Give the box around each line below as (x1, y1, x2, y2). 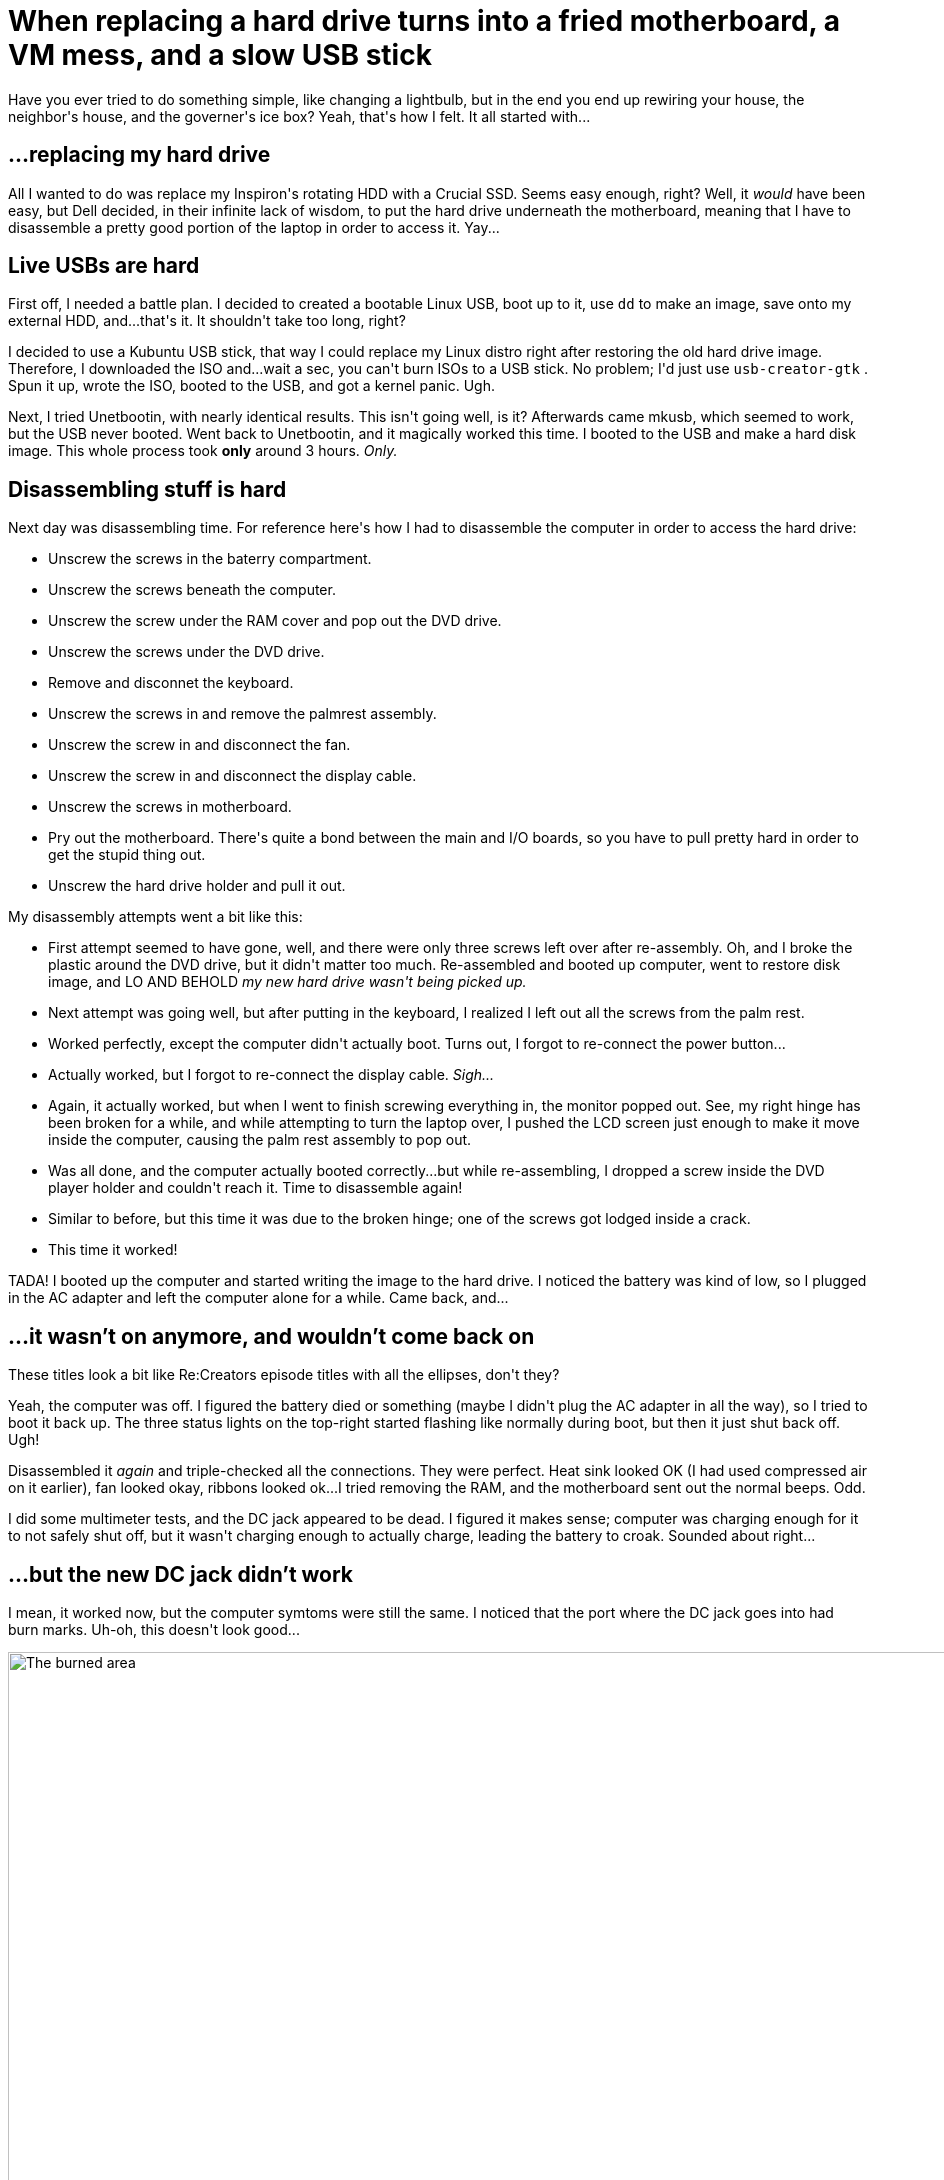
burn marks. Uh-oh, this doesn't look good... (8, 1620, 300, 1638)
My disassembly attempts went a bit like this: (8, 908, 303, 926)
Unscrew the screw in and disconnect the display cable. (48, 767, 417, 785)
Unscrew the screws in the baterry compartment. (48, 550, 372, 568)
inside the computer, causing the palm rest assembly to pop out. (48, 1131, 472, 1149)
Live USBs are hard (8, 253, 200, 279)
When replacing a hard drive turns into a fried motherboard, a (8, 4, 840, 38)
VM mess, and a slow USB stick (8, 38, 432, 72)
